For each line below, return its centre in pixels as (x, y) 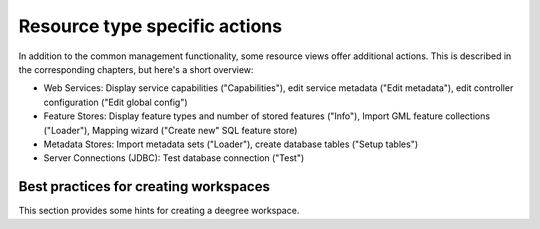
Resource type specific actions (150, 26)
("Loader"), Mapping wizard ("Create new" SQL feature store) (170, 130)
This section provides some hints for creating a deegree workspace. (159, 211)
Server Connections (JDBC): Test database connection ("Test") (174, 158)
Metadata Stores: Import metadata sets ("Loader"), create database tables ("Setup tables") (231, 144)
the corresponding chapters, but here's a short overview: (136, 69)
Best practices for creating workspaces (144, 186)
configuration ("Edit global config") (116, 102)
